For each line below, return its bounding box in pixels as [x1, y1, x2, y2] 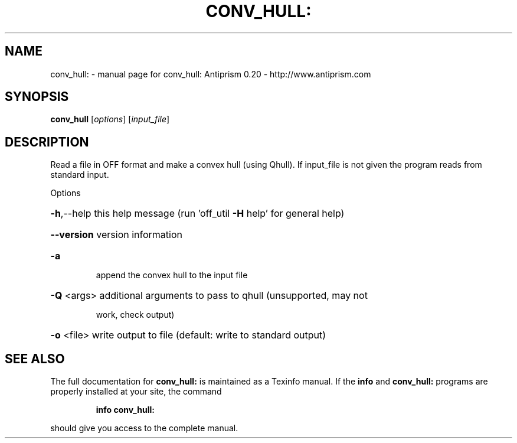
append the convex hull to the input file [96, 270, 248, 281]
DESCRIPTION [5, 134, 89, 149]
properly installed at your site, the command [50, 386, 222, 397]
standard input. [50, 170, 109, 180]
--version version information [50, 229, 182, 241]
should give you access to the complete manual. [50, 423, 238, 434]
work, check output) [96, 310, 175, 320]
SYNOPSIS [5, 89, 69, 105]
